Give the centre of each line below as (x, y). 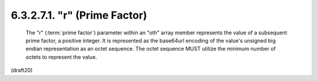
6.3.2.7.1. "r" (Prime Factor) (79, 15)
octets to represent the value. (61, 57)
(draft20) (22, 71)
